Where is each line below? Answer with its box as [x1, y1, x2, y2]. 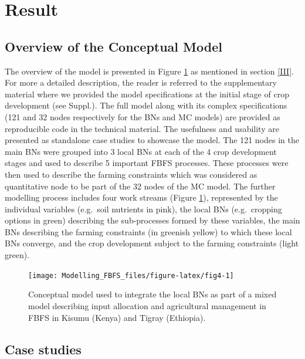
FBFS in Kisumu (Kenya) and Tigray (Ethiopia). [28, 311, 206, 323]
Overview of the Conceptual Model [5, 37, 222, 55]
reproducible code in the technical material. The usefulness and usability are [5, 122, 279, 134]
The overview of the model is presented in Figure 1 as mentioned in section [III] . [5, 65, 294, 77]
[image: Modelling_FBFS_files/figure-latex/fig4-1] [28, 271, 234, 280]
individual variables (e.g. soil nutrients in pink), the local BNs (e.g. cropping [5, 202, 282, 215]
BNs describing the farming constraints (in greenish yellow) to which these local [5, 225, 292, 238]
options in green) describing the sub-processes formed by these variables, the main [5, 214, 300, 226]
